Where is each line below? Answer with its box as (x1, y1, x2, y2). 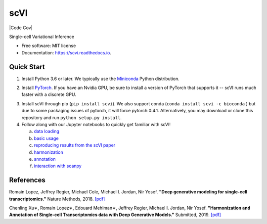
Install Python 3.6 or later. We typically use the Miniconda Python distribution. (21, 76, 180, 82)
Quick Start (9, 62, 45, 71)
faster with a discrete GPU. (21, 91, 76, 97)
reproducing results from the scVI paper (34, 142, 116, 148)
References (9, 176, 45, 184)
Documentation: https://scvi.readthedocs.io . (21, 49, 111, 55)
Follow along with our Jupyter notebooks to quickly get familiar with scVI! (21, 121, 171, 127)
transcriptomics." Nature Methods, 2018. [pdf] (9, 196, 105, 202)
